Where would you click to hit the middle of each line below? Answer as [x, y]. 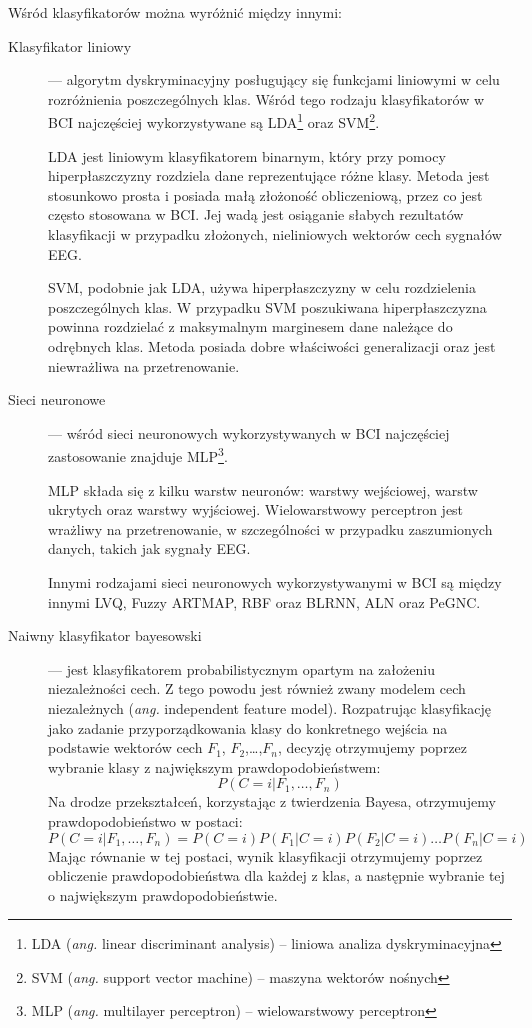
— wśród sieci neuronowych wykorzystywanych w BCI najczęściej [249, 432]
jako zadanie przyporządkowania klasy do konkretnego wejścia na [248, 727]
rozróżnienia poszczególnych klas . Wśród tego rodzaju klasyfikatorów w [266, 98]
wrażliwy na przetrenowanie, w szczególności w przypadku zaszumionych [270, 528]
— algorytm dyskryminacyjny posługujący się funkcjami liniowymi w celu [274, 79]
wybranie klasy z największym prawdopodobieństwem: [214, 766]
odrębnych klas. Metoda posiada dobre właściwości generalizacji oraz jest [272, 345]
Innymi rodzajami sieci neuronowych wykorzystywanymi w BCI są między [275, 581]
